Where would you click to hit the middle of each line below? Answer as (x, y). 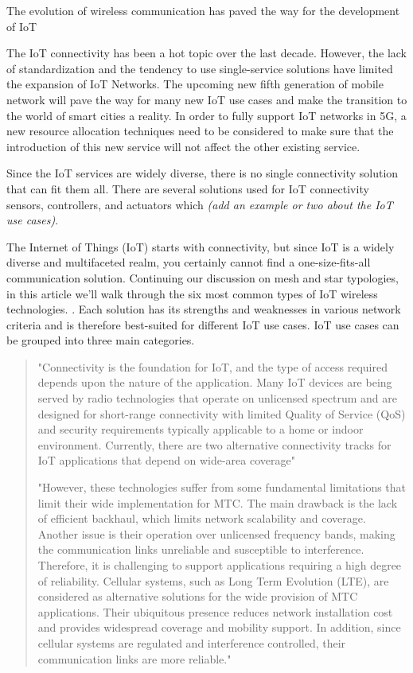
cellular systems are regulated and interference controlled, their (192, 642)
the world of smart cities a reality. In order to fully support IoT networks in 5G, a (206, 115)
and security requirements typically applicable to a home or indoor (201, 429)
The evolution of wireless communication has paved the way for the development (203, 10)
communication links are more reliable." (134, 658)
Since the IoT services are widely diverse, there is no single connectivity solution (203, 173)
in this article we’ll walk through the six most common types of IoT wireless (192, 293)
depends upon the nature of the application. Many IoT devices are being (215, 382)
